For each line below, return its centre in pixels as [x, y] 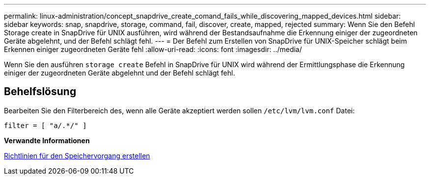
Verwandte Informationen [47, 140]
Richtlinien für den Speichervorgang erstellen [77, 155]
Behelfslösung [40, 92]
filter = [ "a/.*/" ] [45, 125]
